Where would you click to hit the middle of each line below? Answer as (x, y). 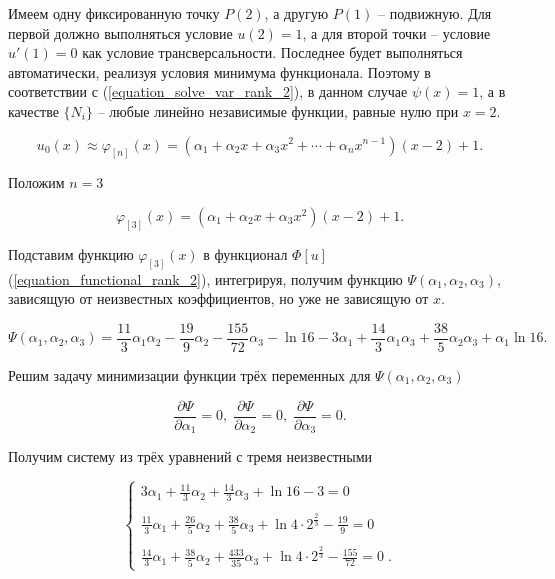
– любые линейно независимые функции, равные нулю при (278, 110)
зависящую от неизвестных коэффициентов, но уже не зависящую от (218, 298)
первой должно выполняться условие (120, 32)
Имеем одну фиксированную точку (114, 13)
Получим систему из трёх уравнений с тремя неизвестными (190, 456)
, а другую (296, 13)
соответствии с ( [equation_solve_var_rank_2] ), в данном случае (208, 91)
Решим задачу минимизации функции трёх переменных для (189, 374)
